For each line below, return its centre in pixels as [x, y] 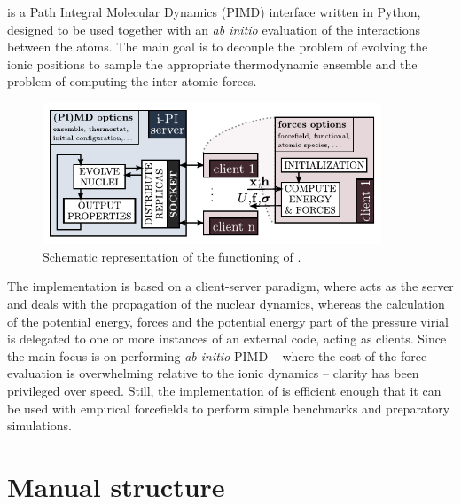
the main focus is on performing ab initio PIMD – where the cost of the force [217, 355]
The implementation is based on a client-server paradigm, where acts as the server [230, 286]
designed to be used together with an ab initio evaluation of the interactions [214, 29]
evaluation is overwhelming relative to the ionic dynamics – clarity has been [213, 373]
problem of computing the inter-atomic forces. [132, 81]
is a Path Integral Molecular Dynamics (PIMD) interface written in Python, [214, 12]
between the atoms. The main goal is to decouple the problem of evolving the [218, 47]
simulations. [39, 425]
